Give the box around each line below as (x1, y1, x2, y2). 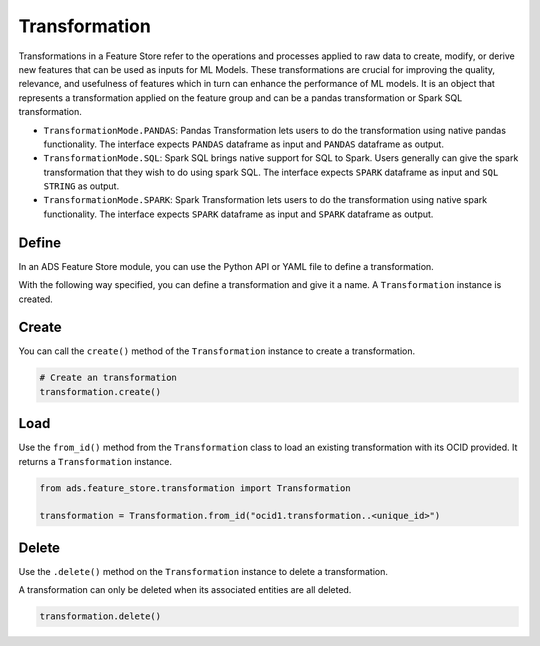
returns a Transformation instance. (18, 455, 172, 467)
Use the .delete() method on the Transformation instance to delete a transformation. (18, 565, 389, 577)
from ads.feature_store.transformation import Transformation (39, 482, 351, 494)
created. (18, 293, 54, 305)
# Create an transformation (39, 372, 177, 384)
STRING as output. (43, 180, 120, 192)
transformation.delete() (39, 611, 162, 622)
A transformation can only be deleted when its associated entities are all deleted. (18, 584, 352, 596)
